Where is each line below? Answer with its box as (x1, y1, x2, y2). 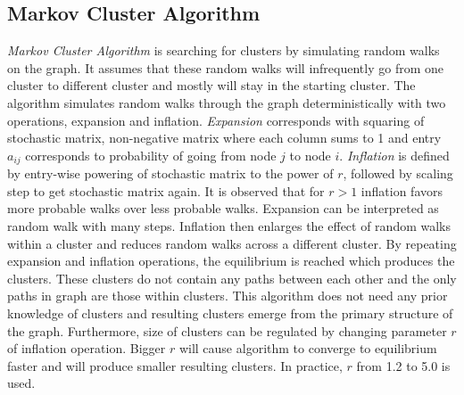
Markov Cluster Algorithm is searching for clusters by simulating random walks (7, 41, 440, 60)
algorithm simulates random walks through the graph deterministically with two (7, 93, 446, 111)
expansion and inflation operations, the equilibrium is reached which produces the (7, 251, 455, 270)
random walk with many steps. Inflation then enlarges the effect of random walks (7, 217, 452, 235)
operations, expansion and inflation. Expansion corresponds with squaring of (7, 111, 425, 129)
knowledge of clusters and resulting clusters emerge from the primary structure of (7, 303, 453, 322)
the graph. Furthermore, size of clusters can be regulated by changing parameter (7, 321, 447, 340)
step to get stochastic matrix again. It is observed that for (7, 181, 325, 200)
